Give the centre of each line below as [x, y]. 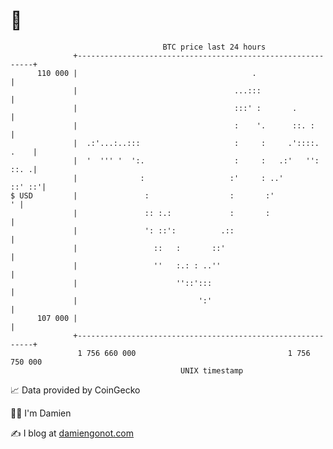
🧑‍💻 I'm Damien [41, 413]
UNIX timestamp [212, 370]
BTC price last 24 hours [214, 47]
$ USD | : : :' [142, 195]
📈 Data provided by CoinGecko [75, 390]
